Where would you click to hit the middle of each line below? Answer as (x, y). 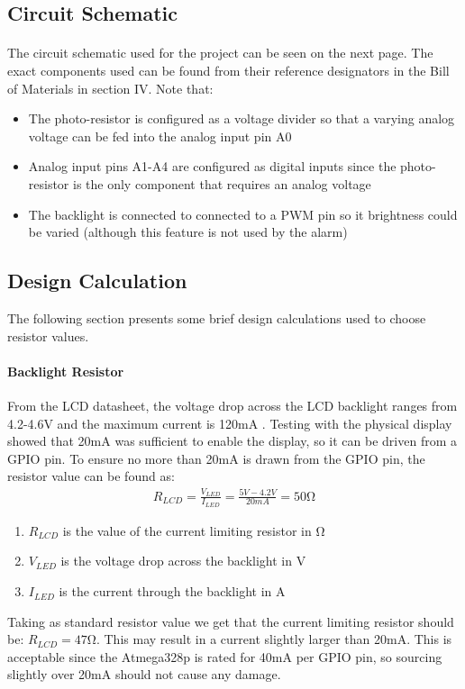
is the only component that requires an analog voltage (222, 183)
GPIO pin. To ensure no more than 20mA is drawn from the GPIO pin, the (216, 458)
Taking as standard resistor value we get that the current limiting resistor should (231, 621)
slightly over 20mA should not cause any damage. (144, 674)
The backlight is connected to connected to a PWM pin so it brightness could (243, 214)
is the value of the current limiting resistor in (187, 530)
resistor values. (48, 335)
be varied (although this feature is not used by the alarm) (188, 232)
